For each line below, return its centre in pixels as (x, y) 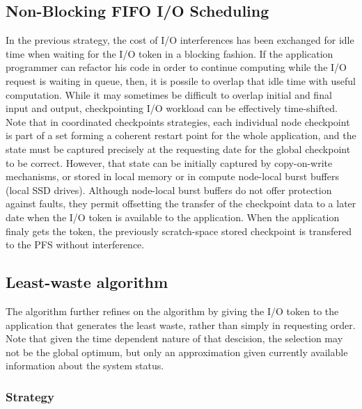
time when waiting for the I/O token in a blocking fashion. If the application (170, 53)
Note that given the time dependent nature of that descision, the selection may (174, 338)
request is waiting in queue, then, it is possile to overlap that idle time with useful (181, 80)
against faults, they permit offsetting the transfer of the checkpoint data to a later (181, 203)
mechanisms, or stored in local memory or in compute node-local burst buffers (172, 176)
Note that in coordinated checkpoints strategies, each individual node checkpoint (178, 121)
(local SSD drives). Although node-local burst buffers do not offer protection (169, 190)
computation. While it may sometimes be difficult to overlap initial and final (169, 94)
